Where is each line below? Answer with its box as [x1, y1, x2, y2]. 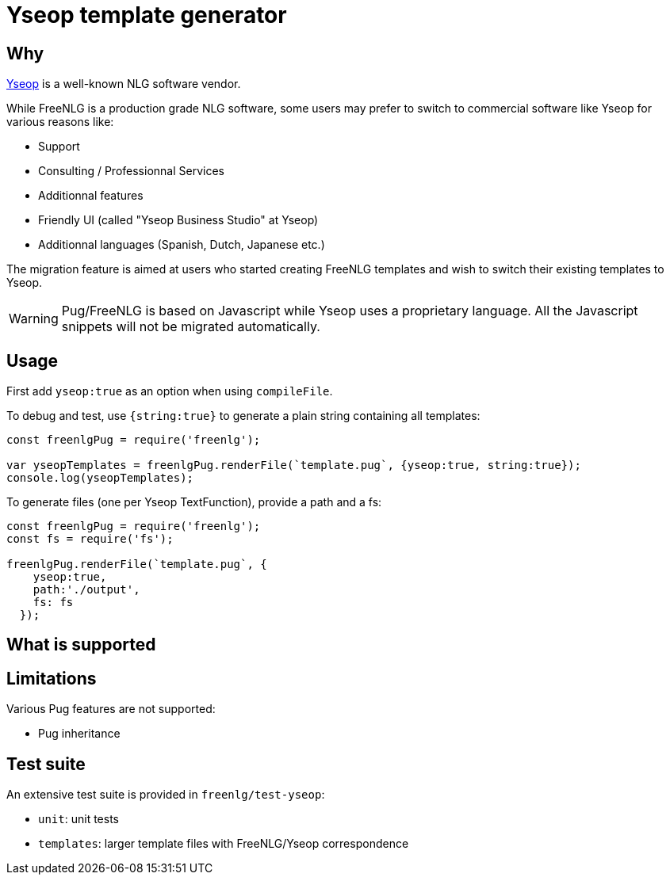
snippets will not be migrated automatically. [61, 318, 320, 335]
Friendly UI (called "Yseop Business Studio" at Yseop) [38, 213, 319, 227]
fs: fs [33, 596, 74, 609]
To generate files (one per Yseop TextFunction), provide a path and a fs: [6, 495, 382, 509]
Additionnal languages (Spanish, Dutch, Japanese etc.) [38, 238, 325, 252]
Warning [9, 311, 59, 327]
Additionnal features [38, 189, 144, 203]
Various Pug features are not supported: [6, 702, 216, 716]
